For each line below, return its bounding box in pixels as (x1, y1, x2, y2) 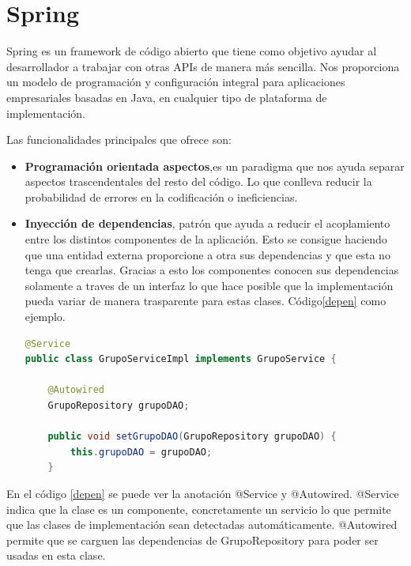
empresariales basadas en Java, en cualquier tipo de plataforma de (6, 89, 327, 105)
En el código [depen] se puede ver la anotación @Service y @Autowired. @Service (6, 485, 399, 501)
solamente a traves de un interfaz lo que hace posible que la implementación (25, 277, 394, 293)
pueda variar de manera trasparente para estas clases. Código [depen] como (25, 292, 386, 309)
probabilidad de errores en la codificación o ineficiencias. (25, 188, 298, 205)
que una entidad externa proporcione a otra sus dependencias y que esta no (25, 246, 390, 262)
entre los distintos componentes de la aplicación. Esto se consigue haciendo (25, 231, 387, 247)
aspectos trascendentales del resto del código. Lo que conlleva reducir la (25, 173, 372, 190)
